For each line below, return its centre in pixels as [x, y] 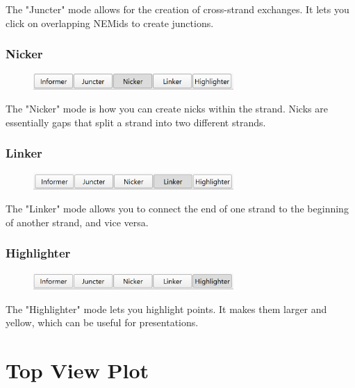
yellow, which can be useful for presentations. [102, 322]
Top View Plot [77, 370]
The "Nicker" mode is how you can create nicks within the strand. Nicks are [167, 109]
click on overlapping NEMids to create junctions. [110, 23]
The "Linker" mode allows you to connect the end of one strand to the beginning [177, 209]
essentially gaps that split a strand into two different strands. [136, 122]
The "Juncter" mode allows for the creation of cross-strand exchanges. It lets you [177, 9]
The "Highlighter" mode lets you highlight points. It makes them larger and [166, 309]
